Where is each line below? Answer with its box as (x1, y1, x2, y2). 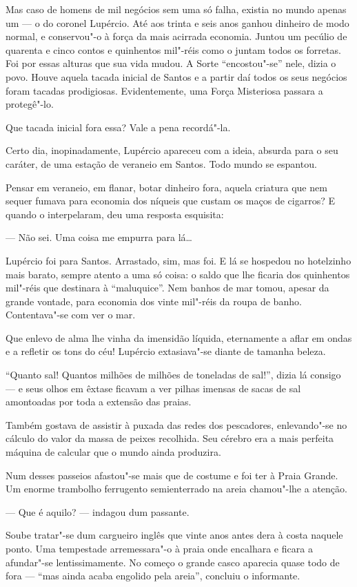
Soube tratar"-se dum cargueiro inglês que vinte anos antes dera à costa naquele (6, 528, 343, 542)
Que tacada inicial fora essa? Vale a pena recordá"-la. (6, 119, 231, 134)
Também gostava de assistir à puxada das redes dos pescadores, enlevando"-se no (6, 417, 347, 432)
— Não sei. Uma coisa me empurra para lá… (6, 230, 192, 244)
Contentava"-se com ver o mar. (6, 307, 136, 322)
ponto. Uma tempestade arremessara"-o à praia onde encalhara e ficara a (6, 541, 313, 555)
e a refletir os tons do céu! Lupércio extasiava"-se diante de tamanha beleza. (6, 344, 326, 358)
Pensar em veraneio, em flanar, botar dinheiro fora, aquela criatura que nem (6, 180, 327, 194)
